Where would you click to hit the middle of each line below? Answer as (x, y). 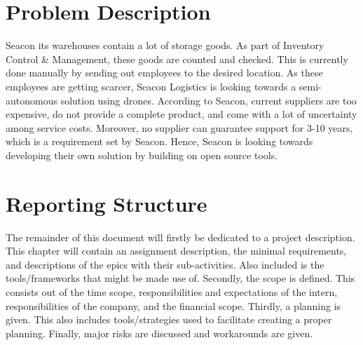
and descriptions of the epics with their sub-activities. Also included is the (165, 264)
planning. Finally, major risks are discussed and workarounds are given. (159, 333)
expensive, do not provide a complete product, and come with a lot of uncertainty (181, 114)
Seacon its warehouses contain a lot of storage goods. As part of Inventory (165, 45)
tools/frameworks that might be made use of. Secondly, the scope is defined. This (180, 278)
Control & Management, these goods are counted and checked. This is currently (177, 59)
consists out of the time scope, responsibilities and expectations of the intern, (172, 291)
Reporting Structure (107, 203)
